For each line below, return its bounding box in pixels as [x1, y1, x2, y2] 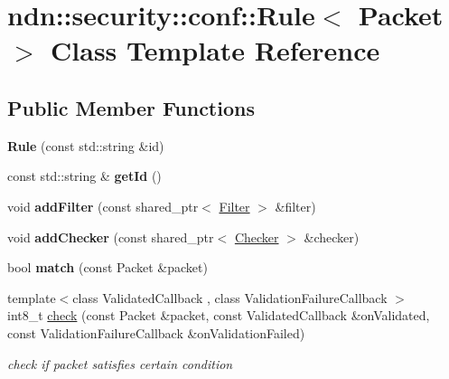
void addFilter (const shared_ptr [7, 196, 199, 215]
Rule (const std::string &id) [7, 136, 164, 155]
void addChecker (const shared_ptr [7, 227, 214, 246]
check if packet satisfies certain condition [7, 354, 233, 373]
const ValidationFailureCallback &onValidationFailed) [7, 323, 305, 342]
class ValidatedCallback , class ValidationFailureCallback [72, 288, 388, 307]
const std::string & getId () [7, 166, 162, 185]
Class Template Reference [51, 32, 380, 69]
